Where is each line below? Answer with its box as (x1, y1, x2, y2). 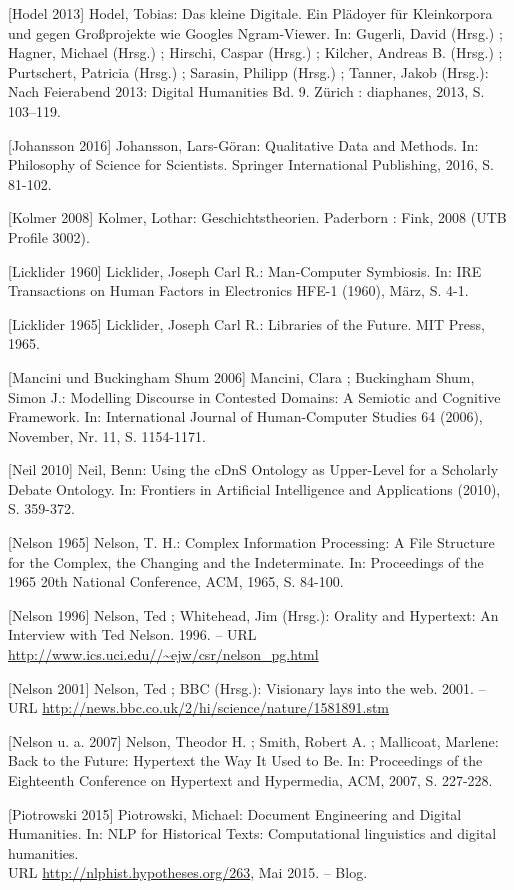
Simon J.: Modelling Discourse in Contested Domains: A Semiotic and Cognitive (8, 386, 501, 407)
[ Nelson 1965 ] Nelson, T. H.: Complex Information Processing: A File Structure (8, 532, 495, 553)
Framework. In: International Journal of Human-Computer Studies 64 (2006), (8, 406, 483, 427)
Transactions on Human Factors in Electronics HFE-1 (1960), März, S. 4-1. (8, 280, 469, 301)
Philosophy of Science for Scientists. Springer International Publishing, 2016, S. (8, 154, 494, 175)
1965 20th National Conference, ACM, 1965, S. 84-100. (8, 571, 344, 592)
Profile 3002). (8, 226, 90, 247)
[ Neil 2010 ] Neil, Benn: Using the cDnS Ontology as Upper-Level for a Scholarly (8, 459, 499, 480)
